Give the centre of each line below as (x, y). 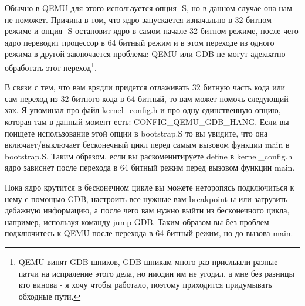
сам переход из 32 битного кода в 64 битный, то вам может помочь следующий (147, 98)
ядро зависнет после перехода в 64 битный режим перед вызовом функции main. (150, 167)
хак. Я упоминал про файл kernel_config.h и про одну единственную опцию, (143, 110)
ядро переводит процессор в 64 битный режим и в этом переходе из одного (140, 42)
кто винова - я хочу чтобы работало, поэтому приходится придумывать (145, 285)
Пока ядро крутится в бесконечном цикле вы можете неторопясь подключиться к (150, 187)
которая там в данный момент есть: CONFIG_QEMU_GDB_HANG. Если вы (147, 121)
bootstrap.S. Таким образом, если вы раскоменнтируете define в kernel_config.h (149, 156)
